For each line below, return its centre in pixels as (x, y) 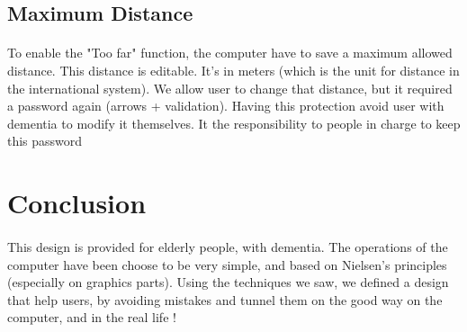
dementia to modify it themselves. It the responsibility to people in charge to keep (234, 123)
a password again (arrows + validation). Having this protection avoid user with (226, 106)
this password (45, 141)
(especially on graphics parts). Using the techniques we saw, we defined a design (228, 282)
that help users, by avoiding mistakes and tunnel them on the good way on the (225, 299)
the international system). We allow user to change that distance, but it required (230, 88)
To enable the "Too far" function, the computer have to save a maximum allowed (230, 53)
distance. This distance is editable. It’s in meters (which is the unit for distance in (233, 70)
